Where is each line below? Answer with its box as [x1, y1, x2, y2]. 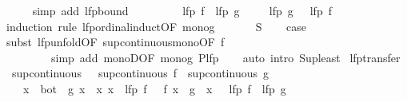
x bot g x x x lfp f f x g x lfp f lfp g [22, 80, 286, 96]
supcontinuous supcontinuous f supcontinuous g [11, 65, 269, 81]
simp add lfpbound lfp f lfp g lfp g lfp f [32, 2, 332, 18]
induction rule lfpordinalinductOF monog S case [6, 18, 306, 34]
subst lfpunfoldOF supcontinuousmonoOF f [6, 33, 225, 50]
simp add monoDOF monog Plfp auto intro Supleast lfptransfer [50, 49, 401, 65]
